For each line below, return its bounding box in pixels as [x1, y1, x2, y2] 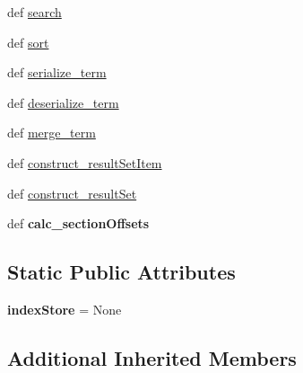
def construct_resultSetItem [7, 153, 162, 172]
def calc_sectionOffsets [7, 214, 150, 233]
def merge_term [7, 123, 96, 142]
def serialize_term [7, 63, 107, 82]
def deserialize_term [7, 93, 119, 111]
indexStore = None [7, 299, 122, 318]
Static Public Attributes [7, 258, 236, 286]
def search [7, 3, 62, 21]
